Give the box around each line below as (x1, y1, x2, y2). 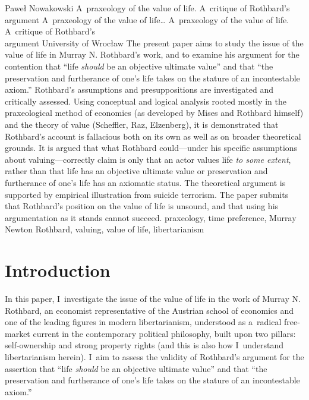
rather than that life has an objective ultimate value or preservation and (5, 165, 268, 177)
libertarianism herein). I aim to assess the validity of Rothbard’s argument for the (5, 350, 304, 363)
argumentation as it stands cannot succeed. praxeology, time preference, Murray (5, 211, 297, 223)
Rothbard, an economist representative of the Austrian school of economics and (5, 304, 294, 316)
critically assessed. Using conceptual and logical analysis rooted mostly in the (5, 95, 286, 107)
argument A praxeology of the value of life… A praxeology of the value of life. (5, 13, 289, 26)
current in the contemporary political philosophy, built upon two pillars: (33, 327, 296, 339)
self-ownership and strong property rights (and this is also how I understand (5, 339, 284, 351)
